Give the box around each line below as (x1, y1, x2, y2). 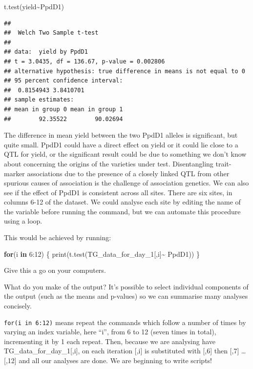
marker (4, 168, 25, 178)
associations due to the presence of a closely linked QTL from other (27, 168, 230, 178)
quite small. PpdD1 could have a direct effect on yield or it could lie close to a (4, 139, 238, 149)
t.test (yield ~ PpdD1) (4, 1, 64, 11)
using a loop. (4, 216, 42, 226)
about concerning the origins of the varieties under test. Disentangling (4, 158, 213, 168)
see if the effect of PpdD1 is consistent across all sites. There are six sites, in (4, 187, 232, 197)
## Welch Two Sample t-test (4, 29, 99, 37)
